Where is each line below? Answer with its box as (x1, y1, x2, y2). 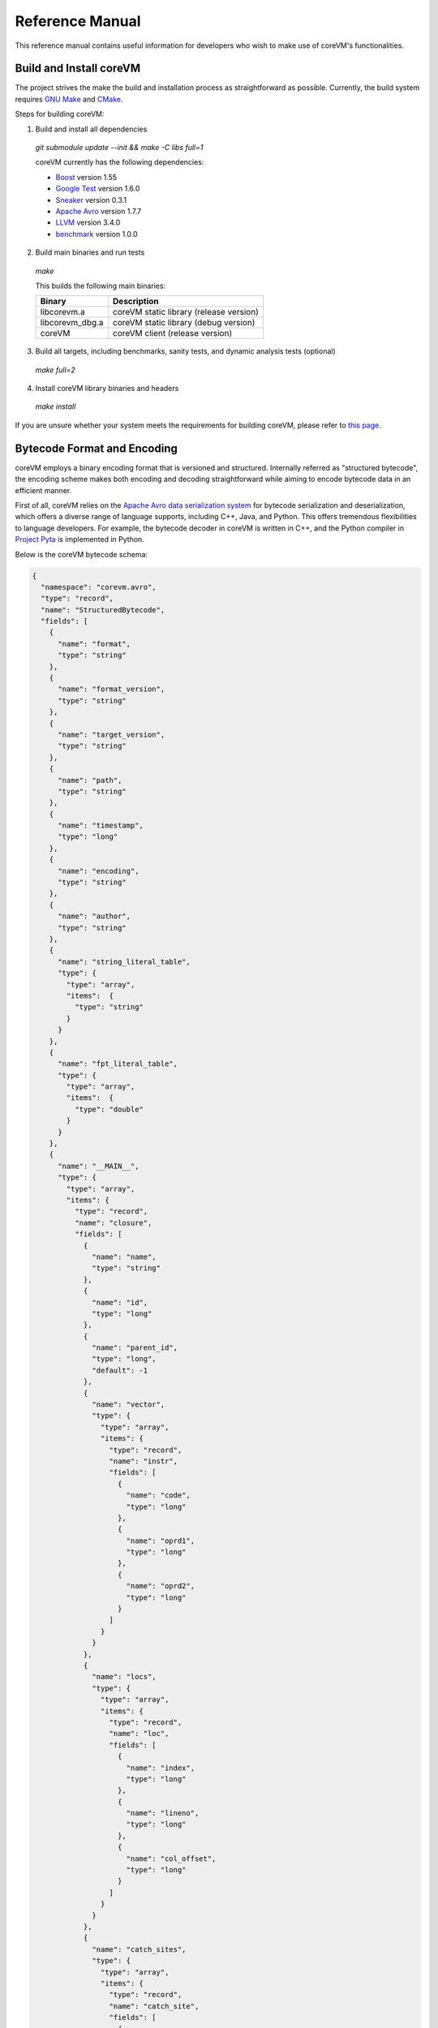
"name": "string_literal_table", (58, 957, 191, 966)
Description (112, 296, 159, 307)
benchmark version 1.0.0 (55, 229, 138, 238)
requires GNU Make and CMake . (15, 94, 123, 104)
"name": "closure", (74, 1218, 152, 1227)
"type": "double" (74, 1104, 144, 1114)
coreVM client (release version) (112, 328, 233, 339)
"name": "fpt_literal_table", (58, 1059, 178, 1068)
